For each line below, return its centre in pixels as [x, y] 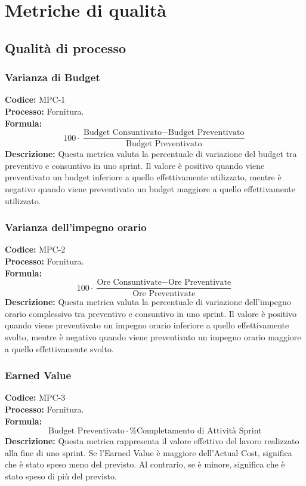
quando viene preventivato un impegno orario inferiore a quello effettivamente [147, 325]
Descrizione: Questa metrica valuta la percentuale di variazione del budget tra [151, 154]
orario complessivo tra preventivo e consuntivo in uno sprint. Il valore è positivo [151, 313]
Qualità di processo [66, 47]
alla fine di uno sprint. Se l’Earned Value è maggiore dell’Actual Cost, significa [149, 452]
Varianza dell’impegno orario [76, 227]
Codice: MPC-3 [35, 397]
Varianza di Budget [52, 77]
